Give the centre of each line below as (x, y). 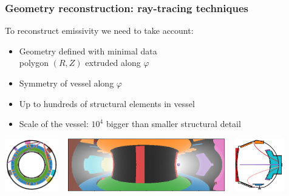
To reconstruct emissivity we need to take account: (99, 31)
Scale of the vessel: (54, 124)
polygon (34, 63)
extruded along (113, 63)
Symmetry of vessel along (66, 83)
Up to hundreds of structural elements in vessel (107, 103)
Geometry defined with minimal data (88, 51)
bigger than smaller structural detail (173, 124)
